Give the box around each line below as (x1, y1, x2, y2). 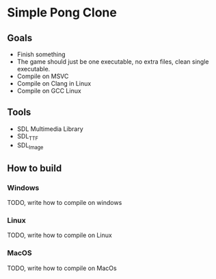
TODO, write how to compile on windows (7, 199, 122, 207)
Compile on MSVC (16, 72, 69, 80)
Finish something (16, 50, 66, 58)
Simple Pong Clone (7, 5, 118, 21)
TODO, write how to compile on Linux (7, 231, 113, 239)
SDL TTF (16, 132, 39, 142)
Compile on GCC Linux (16, 87, 82, 95)
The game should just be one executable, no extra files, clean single (16, 58, 209, 66)
